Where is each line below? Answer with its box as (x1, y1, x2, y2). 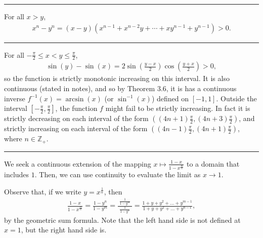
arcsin (65, 95, 84, 103)
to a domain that (186, 158, 240, 169)
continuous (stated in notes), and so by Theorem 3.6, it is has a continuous (4, 83, 237, 94)
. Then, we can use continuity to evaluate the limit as (34, 169, 201, 180)
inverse (4, 93, 25, 103)
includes (4, 169, 29, 180)
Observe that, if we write (4, 186, 81, 196)
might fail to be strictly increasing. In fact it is (105, 103, 250, 113)
